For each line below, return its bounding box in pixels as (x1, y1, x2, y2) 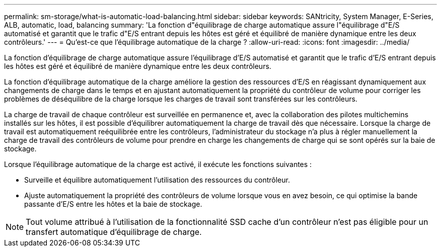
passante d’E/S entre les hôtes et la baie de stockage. (24, 200, 202, 208)
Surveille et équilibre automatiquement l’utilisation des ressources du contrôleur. (24, 176, 290, 184)
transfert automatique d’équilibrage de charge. (26, 227, 202, 237)
